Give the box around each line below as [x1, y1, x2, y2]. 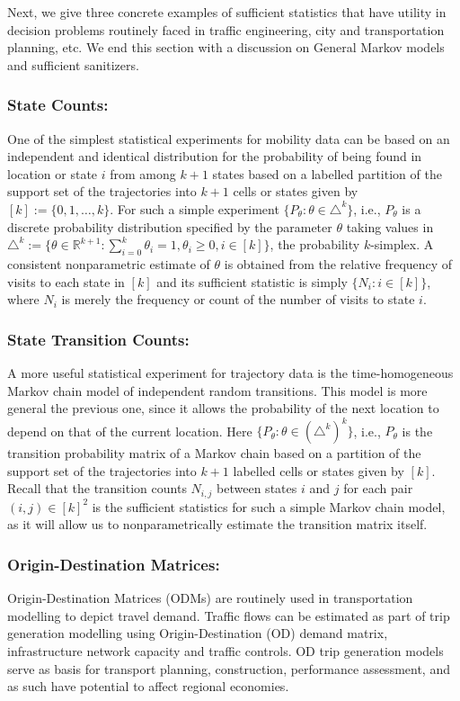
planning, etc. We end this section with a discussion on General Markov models [7, 38, 445, 57]
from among [110, 164, 176, 183]
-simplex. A [370, 235, 434, 254]
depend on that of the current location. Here [7, 421, 252, 440]
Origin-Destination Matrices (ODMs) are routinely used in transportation [7, 589, 413, 607]
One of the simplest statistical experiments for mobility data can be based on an [7, 129, 450, 148]
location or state [7, 164, 98, 183]
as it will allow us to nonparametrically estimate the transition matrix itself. [7, 515, 428, 534]
